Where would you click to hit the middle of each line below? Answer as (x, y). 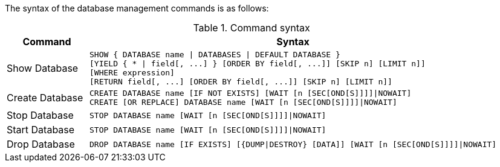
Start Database (41, 130)
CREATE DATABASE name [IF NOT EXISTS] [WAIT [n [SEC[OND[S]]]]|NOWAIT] (251, 93)
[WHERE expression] (132, 73)
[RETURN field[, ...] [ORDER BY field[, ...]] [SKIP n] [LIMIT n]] (241, 82)
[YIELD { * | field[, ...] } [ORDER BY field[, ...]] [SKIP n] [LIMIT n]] (258, 64)
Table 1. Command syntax (252, 28)
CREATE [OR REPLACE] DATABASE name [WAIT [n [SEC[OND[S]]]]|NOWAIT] (243, 102)
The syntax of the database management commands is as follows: (137, 8)
